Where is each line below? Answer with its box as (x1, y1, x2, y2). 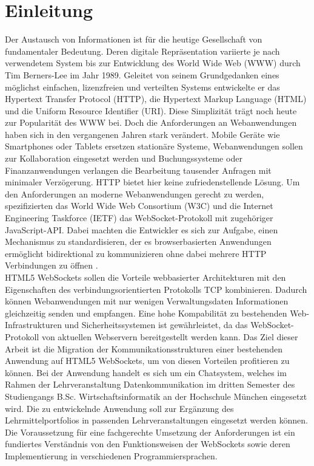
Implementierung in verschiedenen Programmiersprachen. (5, 449, 218, 462)
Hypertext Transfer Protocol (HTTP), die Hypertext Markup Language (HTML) (5, 92, 307, 105)
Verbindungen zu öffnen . (5, 259, 98, 272)
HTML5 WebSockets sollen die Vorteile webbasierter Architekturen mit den (5, 271, 286, 283)
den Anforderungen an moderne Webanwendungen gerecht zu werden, (5, 187, 264, 200)
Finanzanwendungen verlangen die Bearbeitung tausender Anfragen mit (5, 163, 272, 176)
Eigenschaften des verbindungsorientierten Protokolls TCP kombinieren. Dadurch (5, 283, 307, 295)
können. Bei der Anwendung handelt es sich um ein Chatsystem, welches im (5, 366, 287, 379)
